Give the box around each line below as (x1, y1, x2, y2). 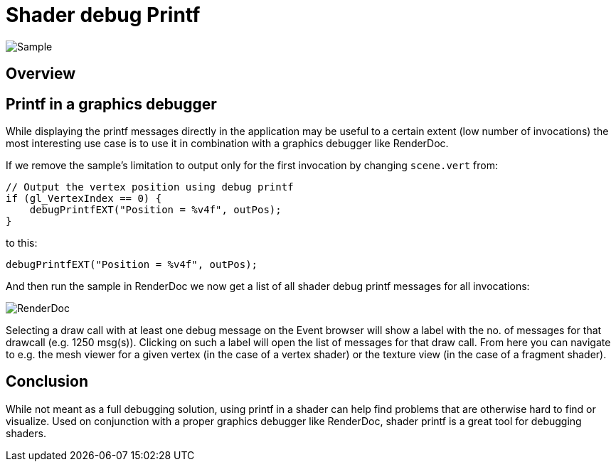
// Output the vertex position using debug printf (6, 181, 294, 193)
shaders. (6, 426, 46, 439)
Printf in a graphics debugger (6, 95, 217, 113)
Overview (6, 65, 76, 83)
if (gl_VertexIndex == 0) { (6, 193, 162, 205)
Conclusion (6, 372, 89, 391)
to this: (6, 237, 38, 249)
